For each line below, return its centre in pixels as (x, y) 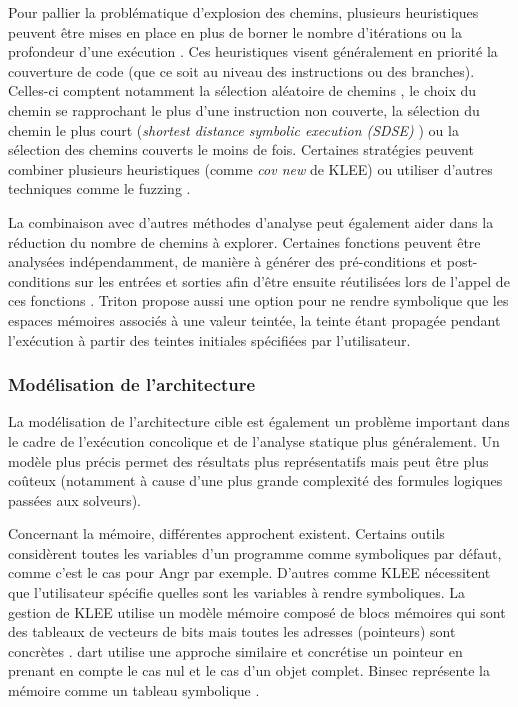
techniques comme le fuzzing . (99, 188)
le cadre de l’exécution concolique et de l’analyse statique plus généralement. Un (254, 440)
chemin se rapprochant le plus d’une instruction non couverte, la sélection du (244, 109)
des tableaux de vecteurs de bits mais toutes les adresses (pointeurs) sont (232, 631)
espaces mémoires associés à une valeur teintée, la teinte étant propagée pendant (254, 319)
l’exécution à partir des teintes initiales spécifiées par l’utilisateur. (209, 339)
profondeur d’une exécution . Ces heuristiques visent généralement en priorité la (253, 51)
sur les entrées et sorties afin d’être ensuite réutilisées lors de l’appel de (292, 280)
